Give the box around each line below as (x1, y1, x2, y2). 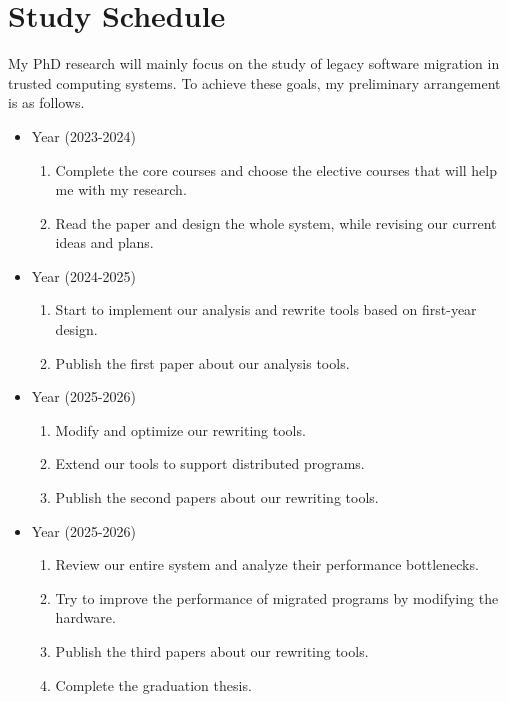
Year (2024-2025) (31, 265, 137, 286)
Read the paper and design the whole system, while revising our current (55, 212, 497, 233)
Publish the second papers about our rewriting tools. (55, 487, 379, 508)
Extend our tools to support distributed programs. (55, 453, 365, 474)
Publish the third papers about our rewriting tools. (55, 641, 369, 661)
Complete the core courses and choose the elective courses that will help (55, 159, 498, 180)
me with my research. (55, 179, 187, 200)
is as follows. (8, 92, 85, 113)
